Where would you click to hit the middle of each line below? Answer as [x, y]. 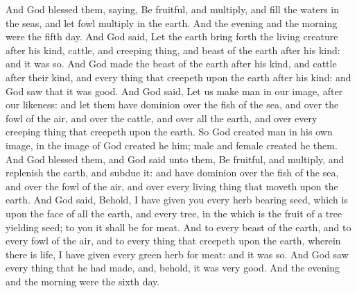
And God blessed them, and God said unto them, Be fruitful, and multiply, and [175, 159]
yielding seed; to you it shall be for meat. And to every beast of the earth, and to [178, 227]
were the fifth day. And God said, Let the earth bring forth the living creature [172, 36]
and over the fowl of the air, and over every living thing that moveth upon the [172, 186]
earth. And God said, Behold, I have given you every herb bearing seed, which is [177, 200]
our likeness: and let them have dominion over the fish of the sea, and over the [172, 104]
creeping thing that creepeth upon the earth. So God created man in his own [169, 132]
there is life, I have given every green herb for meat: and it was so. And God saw [177, 254]
